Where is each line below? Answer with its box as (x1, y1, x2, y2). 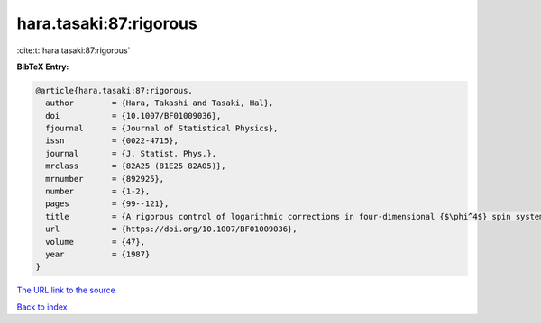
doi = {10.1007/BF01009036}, (45, 111, 222, 121)
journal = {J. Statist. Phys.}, (45, 148, 216, 158)
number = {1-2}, (45, 186, 151, 197)
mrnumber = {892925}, (45, 174, 165, 184)
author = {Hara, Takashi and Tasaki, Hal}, (45, 98, 274, 108)
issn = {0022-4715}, (45, 136, 179, 146)
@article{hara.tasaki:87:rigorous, (35, 85, 193, 95)
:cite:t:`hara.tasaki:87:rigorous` (16, 45, 131, 56)
